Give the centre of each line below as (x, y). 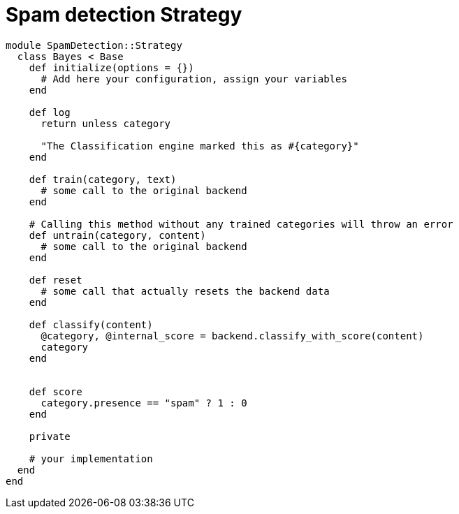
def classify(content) (91, 324)
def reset (56, 280)
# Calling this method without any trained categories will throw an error (241, 224)
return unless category (106, 123)
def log (50, 112)
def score (56, 391)
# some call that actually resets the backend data (185, 291)
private (50, 436)
